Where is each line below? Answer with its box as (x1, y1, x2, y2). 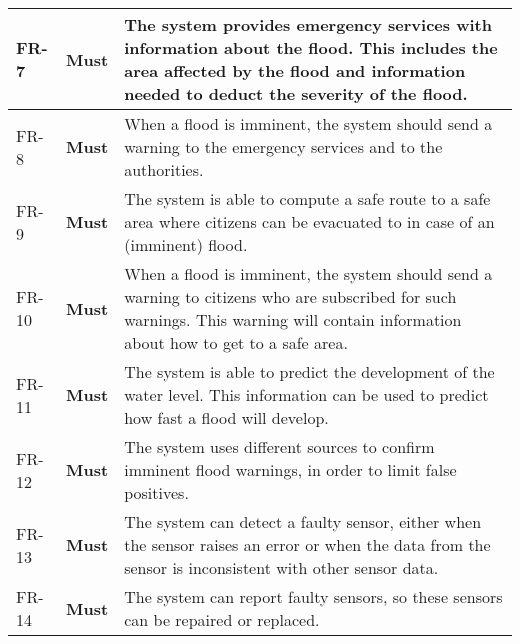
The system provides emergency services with (124, 13, 492, 36)
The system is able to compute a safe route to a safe (124, 187, 491, 210)
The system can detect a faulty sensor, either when (124, 510, 482, 533)
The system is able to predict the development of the (124, 360, 495, 383)
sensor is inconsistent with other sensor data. (124, 556, 439, 579)
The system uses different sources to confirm (124, 435, 435, 458)
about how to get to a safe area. (124, 331, 348, 354)
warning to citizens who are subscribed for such (124, 285, 457, 308)
